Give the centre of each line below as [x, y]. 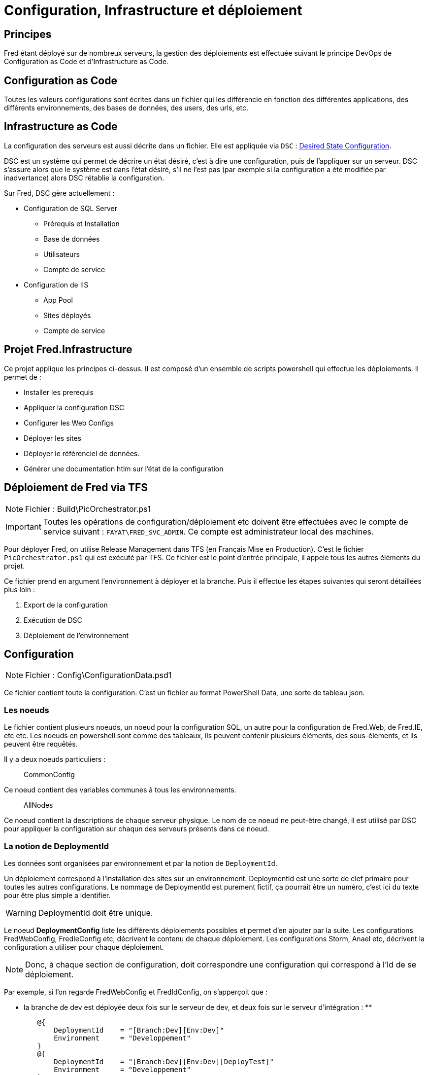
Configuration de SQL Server [70, 208]
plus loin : [19, 589]
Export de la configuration [66, 605]
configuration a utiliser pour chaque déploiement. [84, 947]
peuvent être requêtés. [41, 744]
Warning [21, 913]
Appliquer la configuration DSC [74, 407]
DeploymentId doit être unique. [96, 913]
